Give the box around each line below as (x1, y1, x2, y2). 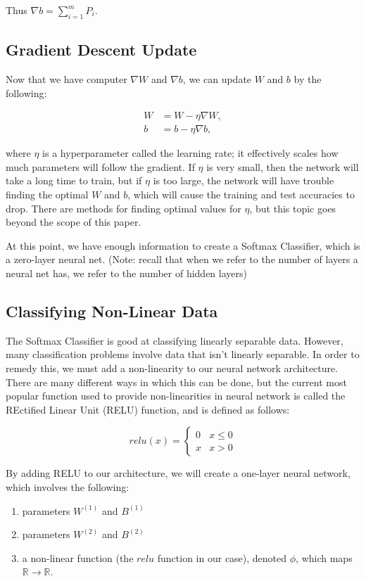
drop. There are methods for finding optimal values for (6, 200, 241, 215)
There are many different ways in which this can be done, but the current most (6, 374, 347, 389)
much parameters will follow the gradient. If (6, 159, 195, 174)
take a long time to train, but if (6, 173, 142, 188)
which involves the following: (6, 479, 130, 494)
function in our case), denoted (157, 550, 287, 565)
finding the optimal (6, 187, 89, 202)
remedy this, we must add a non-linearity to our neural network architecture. (6, 360, 339, 375)
